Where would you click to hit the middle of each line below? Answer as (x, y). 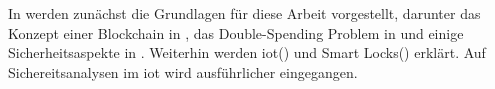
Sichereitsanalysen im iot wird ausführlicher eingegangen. (183, 71)
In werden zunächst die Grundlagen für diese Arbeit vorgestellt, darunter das (244, 13)
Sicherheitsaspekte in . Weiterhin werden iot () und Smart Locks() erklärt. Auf (247, 52)
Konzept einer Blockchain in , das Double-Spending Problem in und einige (236, 32)
